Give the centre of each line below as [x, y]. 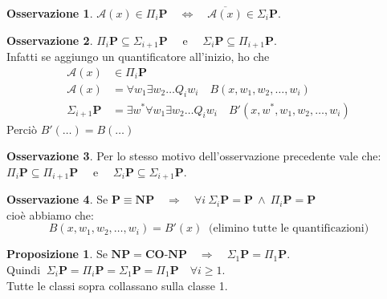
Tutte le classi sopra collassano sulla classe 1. [117, 285]
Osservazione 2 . [50, 40]
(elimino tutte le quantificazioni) [289, 229]
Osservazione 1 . [50, 13]
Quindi [24, 269]
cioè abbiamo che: [50, 214]
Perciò [22, 129]
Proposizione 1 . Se [57, 254]
